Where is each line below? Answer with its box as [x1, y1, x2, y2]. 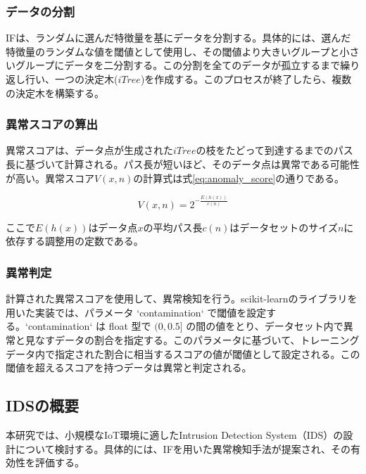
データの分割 [6, 2, 75, 20]
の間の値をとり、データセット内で [186, 319, 343, 333]
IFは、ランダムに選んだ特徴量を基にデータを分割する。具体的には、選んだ [6, 30, 351, 45]
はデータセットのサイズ [229, 219, 338, 234]
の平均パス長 [143, 219, 203, 234]
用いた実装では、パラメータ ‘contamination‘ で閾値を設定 [6, 305, 267, 319]
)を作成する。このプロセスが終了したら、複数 [140, 72, 352, 86]
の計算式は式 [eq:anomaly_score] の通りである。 [133, 170, 345, 185]
